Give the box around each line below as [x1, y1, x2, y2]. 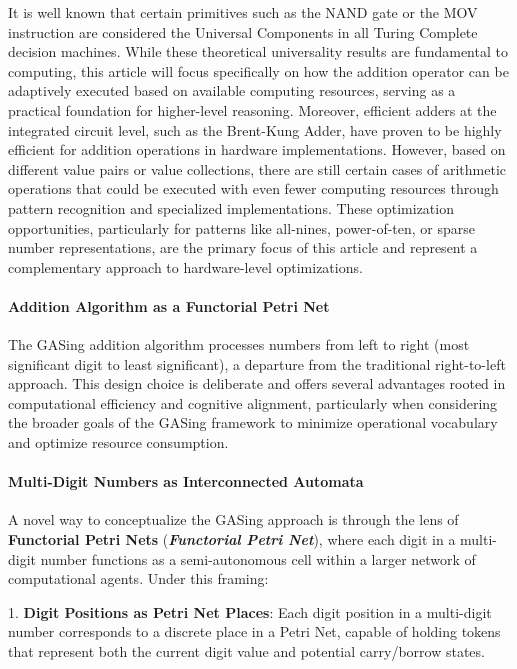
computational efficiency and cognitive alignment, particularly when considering [8, 392, 498, 413]
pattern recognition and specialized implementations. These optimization [8, 197, 454, 218]
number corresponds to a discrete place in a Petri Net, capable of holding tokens [8, 621, 501, 642]
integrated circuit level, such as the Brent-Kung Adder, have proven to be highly [8, 119, 502, 140]
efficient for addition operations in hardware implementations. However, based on [8, 139, 506, 160]
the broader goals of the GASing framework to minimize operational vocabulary [8, 412, 498, 433]
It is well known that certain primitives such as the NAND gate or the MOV [8, 2, 478, 22]
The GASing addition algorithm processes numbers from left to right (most [8, 334, 470, 355]
